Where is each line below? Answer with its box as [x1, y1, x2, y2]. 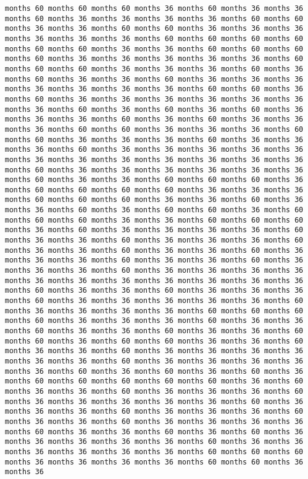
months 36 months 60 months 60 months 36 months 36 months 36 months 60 [5, 125, 303, 134]
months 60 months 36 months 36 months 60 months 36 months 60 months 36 [5, 427, 303, 436]
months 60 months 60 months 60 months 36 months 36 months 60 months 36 [5, 195, 303, 204]
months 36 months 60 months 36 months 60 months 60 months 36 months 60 [5, 206, 303, 215]
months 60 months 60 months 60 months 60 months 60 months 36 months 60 [5, 377, 303, 386]
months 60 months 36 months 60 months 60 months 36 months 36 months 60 [5, 336, 303, 345]
